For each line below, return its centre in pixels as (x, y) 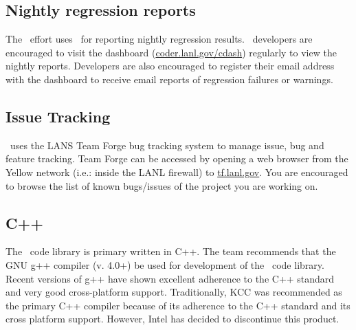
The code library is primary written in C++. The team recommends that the (171, 251)
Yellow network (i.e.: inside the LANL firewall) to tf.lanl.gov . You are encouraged (177, 172)
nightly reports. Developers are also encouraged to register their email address (170, 66)
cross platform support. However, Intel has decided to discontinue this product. (173, 319)
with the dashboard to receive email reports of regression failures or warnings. (169, 79)
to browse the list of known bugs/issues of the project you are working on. (162, 185)
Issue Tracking (58, 116)
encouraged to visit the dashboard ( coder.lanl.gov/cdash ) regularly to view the (171, 52)
